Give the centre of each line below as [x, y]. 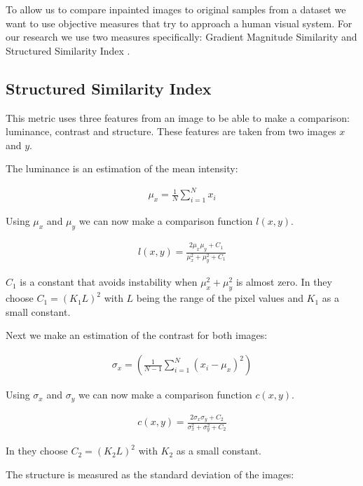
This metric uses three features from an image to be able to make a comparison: [178, 117]
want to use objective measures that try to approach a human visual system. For [179, 23]
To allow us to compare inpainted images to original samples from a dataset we [176, 9]
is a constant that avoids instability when [109, 282]
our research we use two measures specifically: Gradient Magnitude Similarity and [181, 37]
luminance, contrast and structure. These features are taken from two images [171, 131]
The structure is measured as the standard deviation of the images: [150, 474]
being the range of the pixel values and [220, 298]
